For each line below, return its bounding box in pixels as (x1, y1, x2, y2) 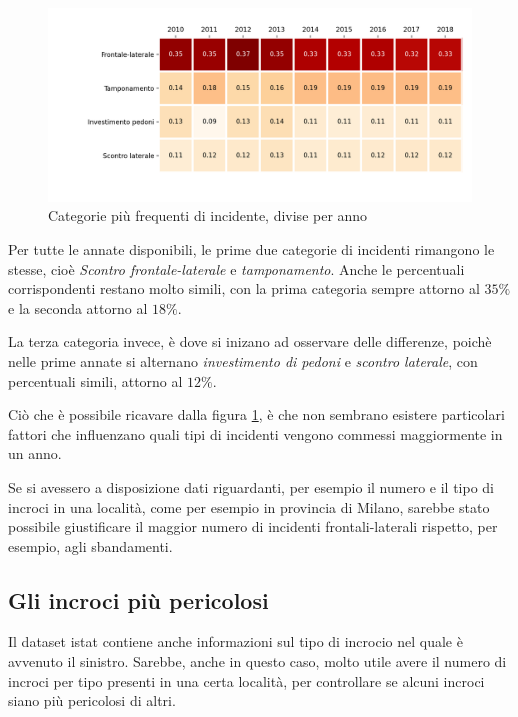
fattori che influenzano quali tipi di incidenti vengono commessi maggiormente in (8, 423, 503, 444)
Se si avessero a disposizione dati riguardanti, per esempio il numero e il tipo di (8, 476, 494, 497)
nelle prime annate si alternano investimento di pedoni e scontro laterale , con (8, 350, 478, 371)
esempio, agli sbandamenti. (8, 535, 173, 556)
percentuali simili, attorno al (8, 370, 183, 391)
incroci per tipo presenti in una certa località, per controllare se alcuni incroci (8, 670, 485, 691)
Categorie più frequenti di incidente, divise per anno (48, 205, 368, 226)
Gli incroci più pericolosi (8, 584, 269, 615)
